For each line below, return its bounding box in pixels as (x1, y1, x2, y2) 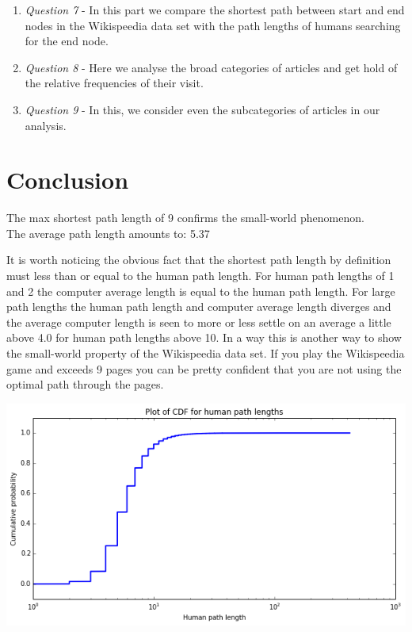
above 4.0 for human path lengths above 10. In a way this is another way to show (6, 329, 402, 346)
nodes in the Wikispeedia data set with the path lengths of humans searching (25, 17, 401, 33)
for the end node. (25, 33, 109, 49)
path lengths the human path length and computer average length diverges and (6, 298, 391, 315)
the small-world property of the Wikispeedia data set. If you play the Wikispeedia (6, 345, 405, 362)
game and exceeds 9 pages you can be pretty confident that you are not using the (6, 360, 402, 377)
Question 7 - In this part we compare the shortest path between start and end (25, 2, 405, 17)
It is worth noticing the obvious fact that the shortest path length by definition (6, 251, 391, 268)
